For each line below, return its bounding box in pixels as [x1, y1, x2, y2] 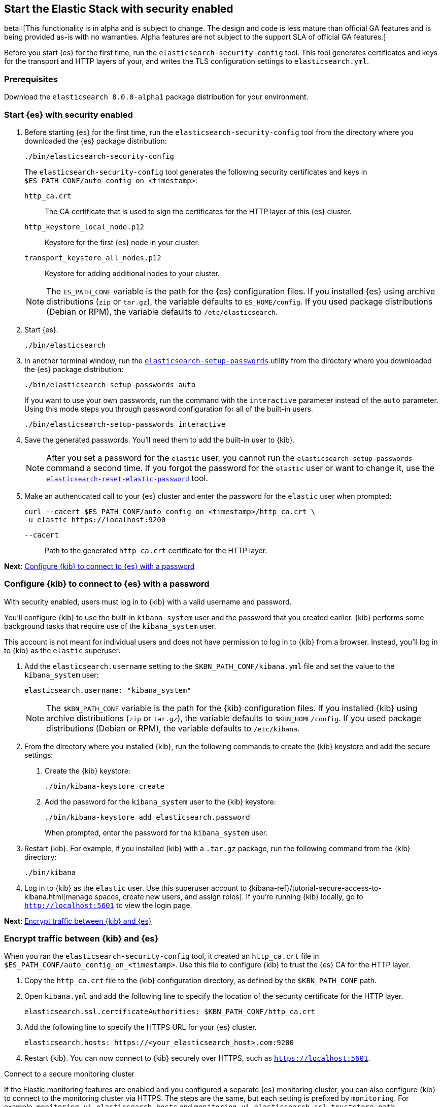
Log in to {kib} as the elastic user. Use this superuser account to [24, 883, 247, 892]
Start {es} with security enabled [4, 109, 133, 120]
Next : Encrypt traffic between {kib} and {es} [4, 916, 152, 925]
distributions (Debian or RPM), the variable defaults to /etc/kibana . [46, 723, 300, 733]
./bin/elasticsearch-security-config [24, 152, 175, 160]
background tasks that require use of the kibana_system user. [4, 621, 216, 630]
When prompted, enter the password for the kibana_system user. [45, 828, 268, 837]
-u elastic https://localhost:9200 [24, 515, 166, 524]
